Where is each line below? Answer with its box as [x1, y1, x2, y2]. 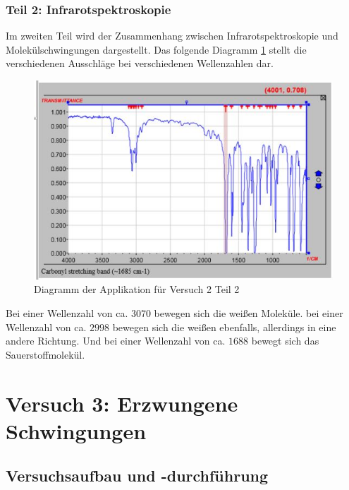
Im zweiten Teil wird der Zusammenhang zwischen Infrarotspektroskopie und [6, 28, 338, 43]
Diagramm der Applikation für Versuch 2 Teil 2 [34, 282, 240, 297]
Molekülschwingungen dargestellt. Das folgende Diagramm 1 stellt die [6, 42, 307, 56]
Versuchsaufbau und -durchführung [6, 465, 269, 486]
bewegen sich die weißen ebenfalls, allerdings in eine [112, 319, 336, 334]
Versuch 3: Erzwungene [6, 388, 238, 417]
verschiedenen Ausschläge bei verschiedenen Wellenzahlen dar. [6, 56, 274, 71]
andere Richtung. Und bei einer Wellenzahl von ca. [6, 333, 226, 348]
